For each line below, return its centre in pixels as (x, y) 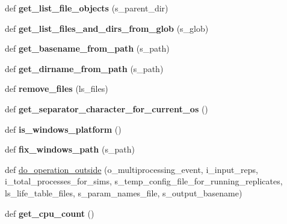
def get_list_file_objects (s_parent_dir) (87, 8)
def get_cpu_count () (50, 213)
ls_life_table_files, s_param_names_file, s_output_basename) (124, 192)
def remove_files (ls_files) (57, 89)
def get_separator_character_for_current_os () (106, 108)
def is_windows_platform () (63, 129)
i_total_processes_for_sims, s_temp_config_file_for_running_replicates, (144, 181)
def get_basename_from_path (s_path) (87, 48)
